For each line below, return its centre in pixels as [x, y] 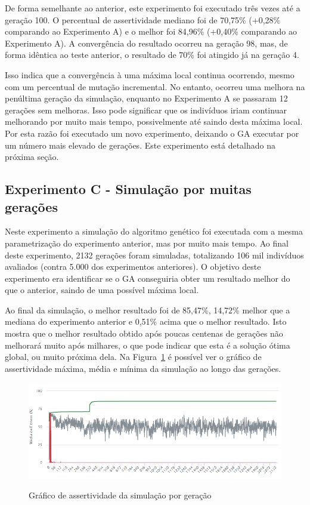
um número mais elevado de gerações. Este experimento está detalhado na [140, 145]
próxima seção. [32, 157]
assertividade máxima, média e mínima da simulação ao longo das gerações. [143, 368]
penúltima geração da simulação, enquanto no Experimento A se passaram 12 [146, 98]
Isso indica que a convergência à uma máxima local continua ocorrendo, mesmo [150, 74]
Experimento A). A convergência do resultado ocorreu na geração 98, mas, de [146, 43]
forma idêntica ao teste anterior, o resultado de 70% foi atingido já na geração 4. [152, 55]
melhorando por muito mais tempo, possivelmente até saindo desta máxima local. [154, 121]
